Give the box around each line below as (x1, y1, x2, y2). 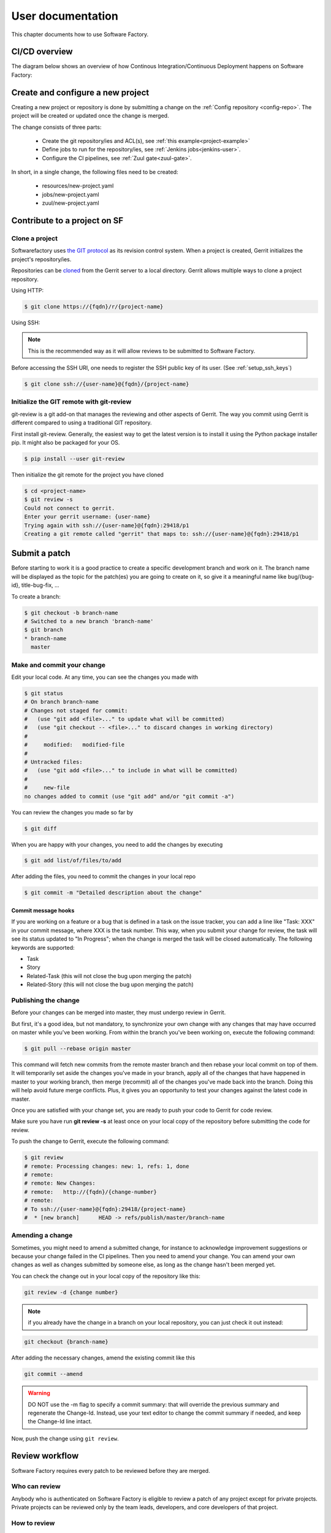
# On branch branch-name (24, 698, 99, 705)
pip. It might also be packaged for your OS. (11, 439, 120, 446)
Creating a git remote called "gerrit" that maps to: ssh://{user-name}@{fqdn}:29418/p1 (24, 530, 300, 537)
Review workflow (11, 1451, 79, 1461)
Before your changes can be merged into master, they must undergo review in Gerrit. (11, 1009, 226, 1016)
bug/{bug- (287, 573, 314, 580)
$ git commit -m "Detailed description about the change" (24, 889, 202, 896)
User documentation (11, 9, 119, 23)
